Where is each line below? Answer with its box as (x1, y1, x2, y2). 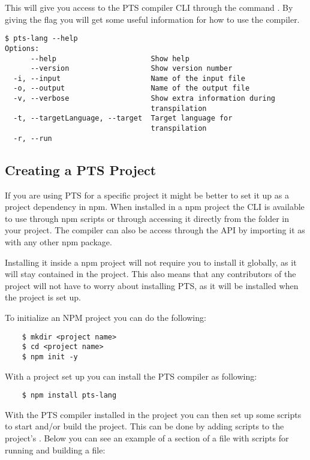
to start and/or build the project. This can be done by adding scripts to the (5, 420, 284, 432)
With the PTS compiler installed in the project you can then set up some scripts (5, 408, 302, 420)
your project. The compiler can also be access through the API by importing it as (5, 224, 305, 236)
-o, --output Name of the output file (13, 84, 250, 93)
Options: (5, 44, 40, 53)
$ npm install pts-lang (22, 391, 117, 400)
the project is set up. (5, 291, 81, 303)
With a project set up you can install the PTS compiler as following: (5, 369, 257, 382)
